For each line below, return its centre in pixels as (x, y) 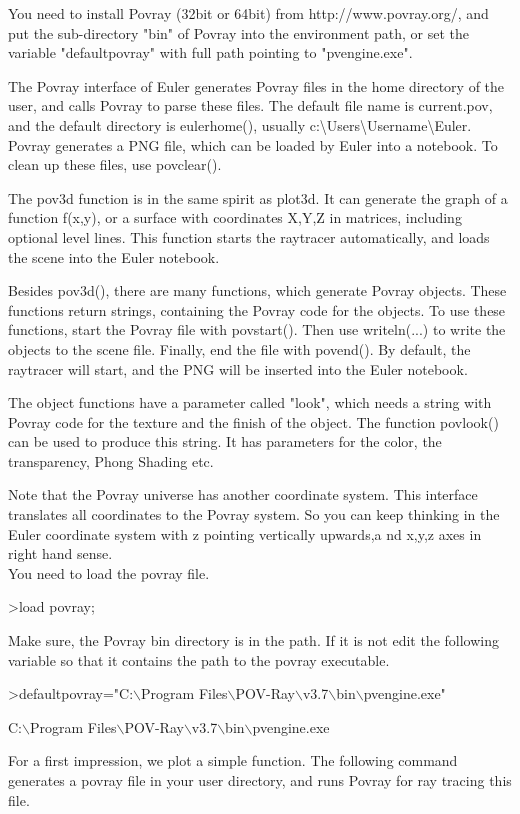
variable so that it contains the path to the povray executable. (199, 659)
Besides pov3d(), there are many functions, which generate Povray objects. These (257, 290)
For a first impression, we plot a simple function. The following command (233, 760)
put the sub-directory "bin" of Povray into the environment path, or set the (238, 32)
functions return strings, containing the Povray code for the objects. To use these (257, 309)
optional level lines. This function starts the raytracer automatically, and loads (249, 236)
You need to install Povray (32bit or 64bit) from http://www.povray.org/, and (248, 13)
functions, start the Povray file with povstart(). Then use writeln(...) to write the (257, 329)
